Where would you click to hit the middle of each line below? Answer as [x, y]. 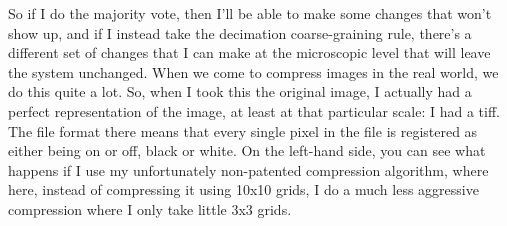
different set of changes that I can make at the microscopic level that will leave [249, 52]
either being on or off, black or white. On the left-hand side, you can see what [247, 150]
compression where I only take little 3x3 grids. [150, 208]
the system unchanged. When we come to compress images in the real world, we [253, 71]
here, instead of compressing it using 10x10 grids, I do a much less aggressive [243, 189]
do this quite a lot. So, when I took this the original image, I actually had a [240, 91]
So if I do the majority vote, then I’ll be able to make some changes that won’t [250, 13]
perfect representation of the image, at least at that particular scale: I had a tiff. [254, 110]
